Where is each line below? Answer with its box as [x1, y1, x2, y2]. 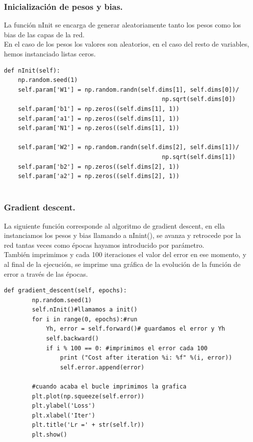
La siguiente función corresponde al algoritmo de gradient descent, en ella [4, 220, 225, 231]
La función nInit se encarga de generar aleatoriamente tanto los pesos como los [4, 20, 241, 30]
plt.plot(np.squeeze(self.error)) [32, 392, 145, 400]
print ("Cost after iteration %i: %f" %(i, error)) [60, 354, 232, 362]
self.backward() [46, 335, 99, 342]
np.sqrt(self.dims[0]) [162, 96, 236, 103]
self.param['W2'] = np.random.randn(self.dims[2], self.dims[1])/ [18, 144, 239, 151]
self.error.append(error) [60, 364, 145, 371]
